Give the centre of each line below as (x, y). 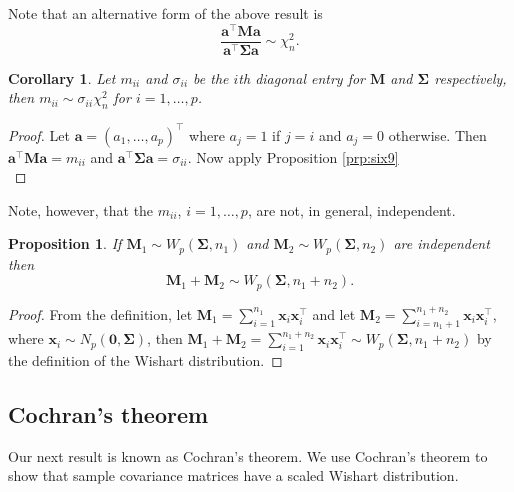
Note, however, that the (81, 209)
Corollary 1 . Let (62, 77)
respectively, (470, 77)
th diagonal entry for (302, 77)
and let (334, 313)
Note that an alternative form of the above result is (165, 13)
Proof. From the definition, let (100, 313)
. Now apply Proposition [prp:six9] (293, 156)
